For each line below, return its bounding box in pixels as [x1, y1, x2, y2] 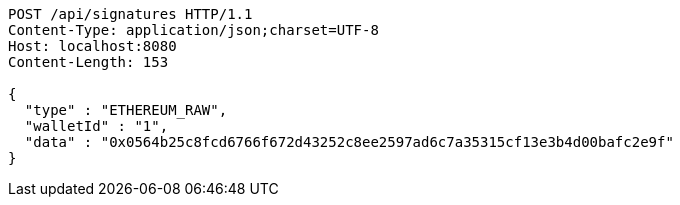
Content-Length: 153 [8, 54, 169, 70]
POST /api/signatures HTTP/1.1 [8, 6, 253, 22]
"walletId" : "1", [24, 118, 169, 134]
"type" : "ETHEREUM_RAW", [24, 102, 228, 118]
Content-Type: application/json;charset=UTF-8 [8, 22, 379, 38]
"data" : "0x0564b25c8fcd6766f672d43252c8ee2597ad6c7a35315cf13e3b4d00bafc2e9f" [24, 134, 674, 150]
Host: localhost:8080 [8, 38, 177, 54]
